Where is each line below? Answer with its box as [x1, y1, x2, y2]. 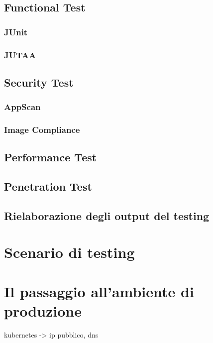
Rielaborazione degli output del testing [4, 208, 210, 223]
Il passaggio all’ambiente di [4, 281, 194, 301]
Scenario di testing [4, 242, 135, 262]
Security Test [4, 74, 74, 90]
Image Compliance [4, 123, 80, 136]
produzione [4, 301, 82, 321]
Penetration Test [4, 179, 92, 194]
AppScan [4, 101, 41, 113]
